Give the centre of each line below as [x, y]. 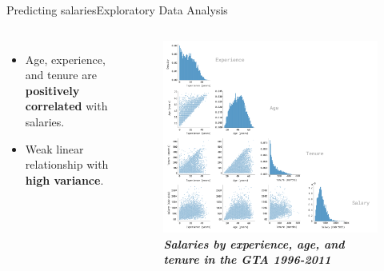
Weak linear [54, 148]
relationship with [67, 164]
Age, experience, [65, 59]
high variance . [64, 179]
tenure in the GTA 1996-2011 [247, 259]
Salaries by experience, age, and [254, 243]
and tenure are [61, 75]
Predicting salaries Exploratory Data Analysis [117, 10]
